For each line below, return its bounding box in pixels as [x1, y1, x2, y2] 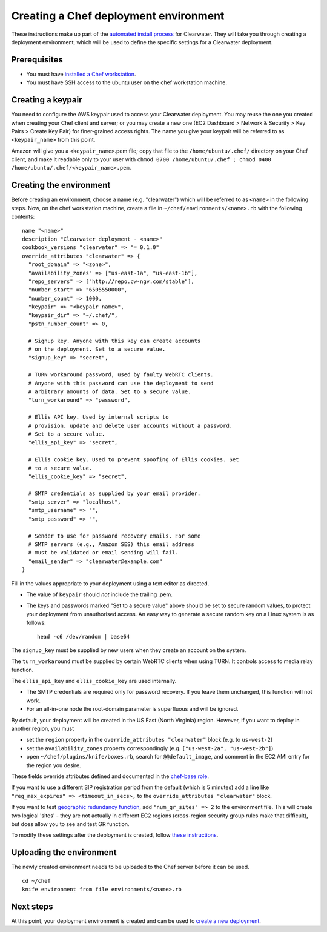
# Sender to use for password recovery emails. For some [28, 532, 201, 539]
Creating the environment [11, 180, 111, 190]
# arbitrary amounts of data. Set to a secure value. [28, 388, 191, 395]
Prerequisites [11, 55, 63, 65]
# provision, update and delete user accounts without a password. [28, 422, 233, 429]
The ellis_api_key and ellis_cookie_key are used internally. [11, 677, 177, 685]
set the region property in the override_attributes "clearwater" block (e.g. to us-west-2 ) [26, 736, 273, 744]
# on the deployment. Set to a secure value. [28, 346, 166, 353]
